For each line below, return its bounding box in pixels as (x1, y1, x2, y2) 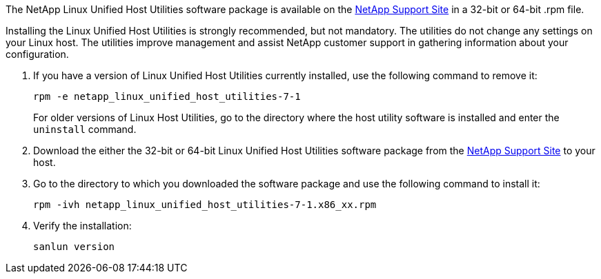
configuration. (6, 48, 69, 60)
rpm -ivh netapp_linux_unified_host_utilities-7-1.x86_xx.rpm (33, 199, 377, 210)
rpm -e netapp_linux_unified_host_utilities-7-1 (33, 91, 301, 102)
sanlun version (33, 241, 115, 252)
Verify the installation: (33, 220, 132, 231)
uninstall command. (33, 123, 137, 135)
